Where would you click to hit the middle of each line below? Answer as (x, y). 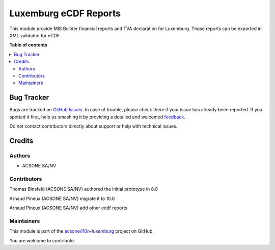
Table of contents (29, 45)
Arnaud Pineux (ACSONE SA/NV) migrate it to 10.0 (62, 198)
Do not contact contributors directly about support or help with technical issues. (93, 126)
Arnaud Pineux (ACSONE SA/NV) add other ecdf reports (68, 208)
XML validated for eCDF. (35, 35)
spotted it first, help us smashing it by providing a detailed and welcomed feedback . (98, 117)
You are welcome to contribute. (42, 240)
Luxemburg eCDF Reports (65, 13)
